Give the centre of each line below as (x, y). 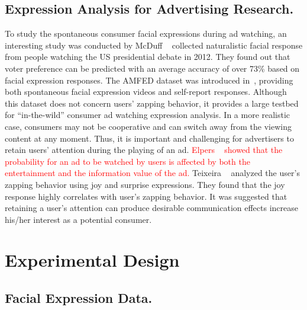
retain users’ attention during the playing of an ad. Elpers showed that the (144, 150)
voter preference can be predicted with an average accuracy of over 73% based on (152, 68)
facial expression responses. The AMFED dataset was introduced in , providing (149, 80)
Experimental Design (92, 260)
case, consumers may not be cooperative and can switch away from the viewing (148, 126)
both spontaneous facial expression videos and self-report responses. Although (146, 92)
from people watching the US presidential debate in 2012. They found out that (148, 57)
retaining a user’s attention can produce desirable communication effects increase (151, 208)
